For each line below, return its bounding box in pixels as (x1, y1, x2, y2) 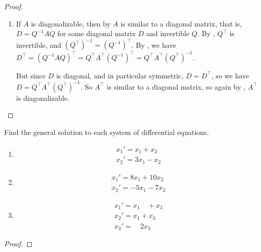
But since (16, 70, 46, 80)
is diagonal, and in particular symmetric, (56, 70, 184, 80)
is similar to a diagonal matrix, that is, (120, 18, 242, 29)
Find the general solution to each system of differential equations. (4, 127, 209, 137)
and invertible (146, 28, 190, 39)
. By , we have (132, 39, 176, 50)
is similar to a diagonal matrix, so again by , (107, 81, 246, 92)
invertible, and (16, 39, 62, 50)
